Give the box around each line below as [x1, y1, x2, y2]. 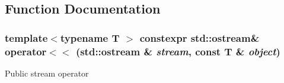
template [5, 30, 48, 45]
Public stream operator [5, 67, 89, 79]
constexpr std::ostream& [139, 30, 260, 45]
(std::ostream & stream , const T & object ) [75, 44, 280, 58]
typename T [60, 30, 120, 45]
